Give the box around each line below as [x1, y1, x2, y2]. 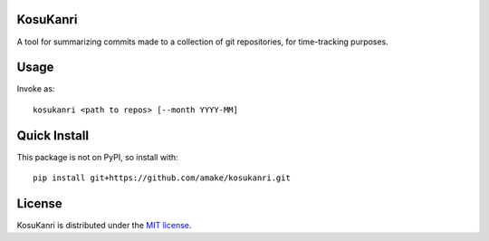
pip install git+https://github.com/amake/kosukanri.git [33, 173, 292, 183]
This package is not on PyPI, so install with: [16, 151, 178, 162]
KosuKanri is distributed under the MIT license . [16, 220, 192, 231]
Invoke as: [16, 83, 55, 94]
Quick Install [16, 128, 90, 143]
